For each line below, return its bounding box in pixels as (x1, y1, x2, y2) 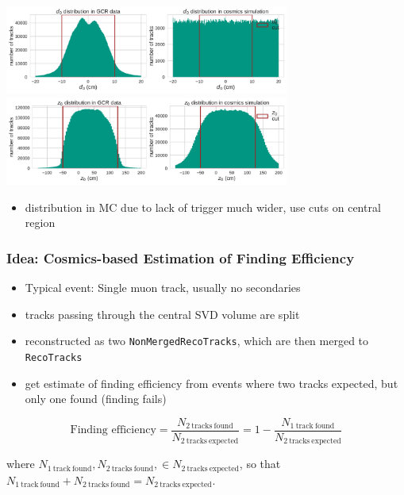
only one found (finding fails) (25, 390, 167, 407)
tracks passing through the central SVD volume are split (25, 305, 300, 322)
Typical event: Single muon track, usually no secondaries (25, 279, 301, 296)
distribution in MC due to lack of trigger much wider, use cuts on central (25, 198, 381, 215)
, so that (239, 455, 281, 472)
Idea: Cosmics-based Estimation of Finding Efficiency (6, 247, 355, 267)
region (25, 214, 56, 231)
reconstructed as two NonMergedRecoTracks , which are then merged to (25, 332, 369, 349)
